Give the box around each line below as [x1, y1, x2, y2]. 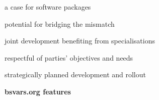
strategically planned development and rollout [5, 69, 146, 80]
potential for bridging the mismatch [5, 18, 115, 29]
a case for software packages [5, 2, 91, 12]
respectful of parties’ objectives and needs [5, 52, 133, 63]
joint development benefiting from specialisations [5, 35, 155, 46]
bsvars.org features [5, 86, 71, 96]
